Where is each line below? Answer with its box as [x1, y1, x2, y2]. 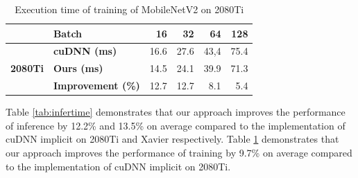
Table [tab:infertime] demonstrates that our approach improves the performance [6, 105, 346, 119]
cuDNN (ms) [53, 44, 117, 58]
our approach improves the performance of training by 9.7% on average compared [6, 145, 352, 159]
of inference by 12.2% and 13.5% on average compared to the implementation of [6, 118, 346, 132]
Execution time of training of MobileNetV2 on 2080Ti [15, 2, 244, 16]
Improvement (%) [53, 78, 140, 93]
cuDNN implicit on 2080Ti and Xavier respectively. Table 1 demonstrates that [6, 132, 339, 146]
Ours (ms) [53, 61, 103, 75]
